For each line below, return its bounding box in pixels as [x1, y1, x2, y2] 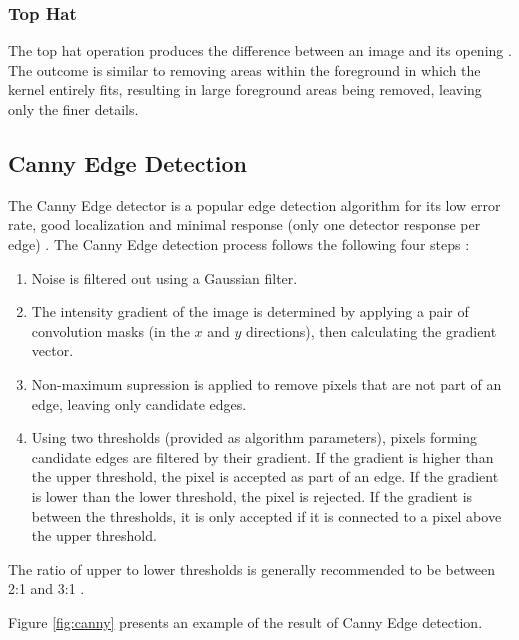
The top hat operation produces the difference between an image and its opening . [8, 40, 512, 61]
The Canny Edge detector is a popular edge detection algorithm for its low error [8, 194, 501, 215]
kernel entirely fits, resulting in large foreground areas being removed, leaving [8, 79, 482, 100]
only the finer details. [8, 99, 139, 119]
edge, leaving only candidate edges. [31, 393, 247, 414]
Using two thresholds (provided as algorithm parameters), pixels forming [31, 427, 478, 448]
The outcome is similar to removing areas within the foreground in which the [8, 59, 481, 80]
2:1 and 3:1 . [8, 578, 85, 599]
